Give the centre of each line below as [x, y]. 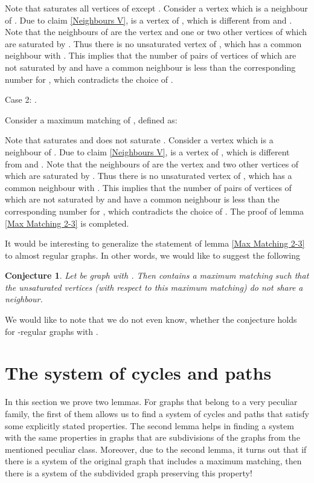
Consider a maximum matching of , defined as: [91, 119]
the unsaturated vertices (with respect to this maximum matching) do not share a [154, 287]
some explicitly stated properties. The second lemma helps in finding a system [149, 425]
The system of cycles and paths [138, 373]
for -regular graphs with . [52, 331]
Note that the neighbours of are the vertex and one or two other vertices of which [156, 32]
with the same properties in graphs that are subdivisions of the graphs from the [152, 437]
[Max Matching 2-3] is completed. [67, 223]
